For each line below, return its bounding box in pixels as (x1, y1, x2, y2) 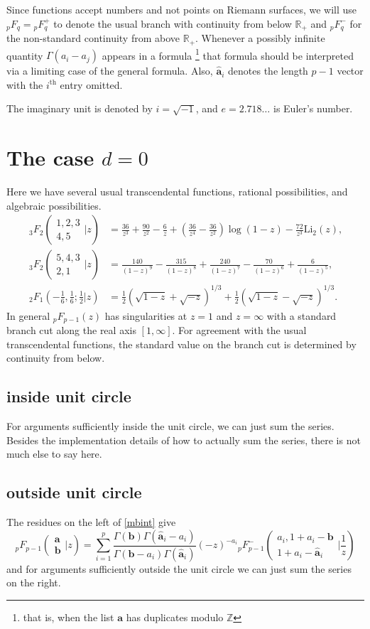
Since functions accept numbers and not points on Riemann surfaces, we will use (6, 2, 357, 16)
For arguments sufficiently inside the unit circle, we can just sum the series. (6, 419, 334, 434)
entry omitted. (60, 77, 123, 92)
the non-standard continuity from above (6, 31, 180, 45)
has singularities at (104, 308, 187, 323)
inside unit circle (6, 385, 131, 407)
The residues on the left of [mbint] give (6, 515, 176, 529)
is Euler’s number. (273, 101, 353, 116)
